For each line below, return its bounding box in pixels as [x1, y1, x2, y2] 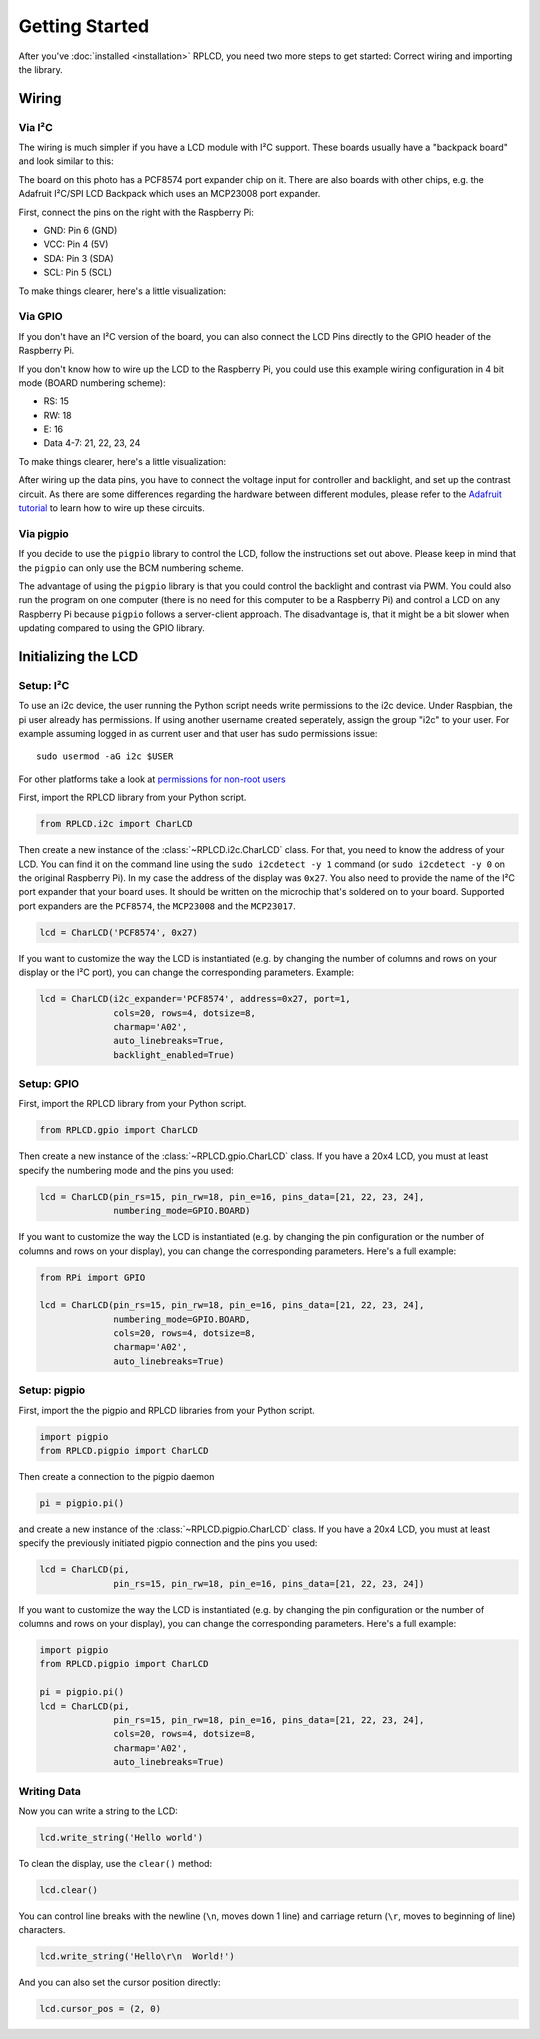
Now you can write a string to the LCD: [18, 1805, 179, 1817]
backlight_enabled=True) [113, 1049, 235, 1060]
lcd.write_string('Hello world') [39, 1831, 204, 1843]
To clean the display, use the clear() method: [18, 1857, 213, 1869]
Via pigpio [18, 526, 69, 540]
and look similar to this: [18, 155, 114, 167]
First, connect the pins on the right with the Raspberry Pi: [18, 206, 254, 218]
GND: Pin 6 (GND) [43, 225, 118, 237]
